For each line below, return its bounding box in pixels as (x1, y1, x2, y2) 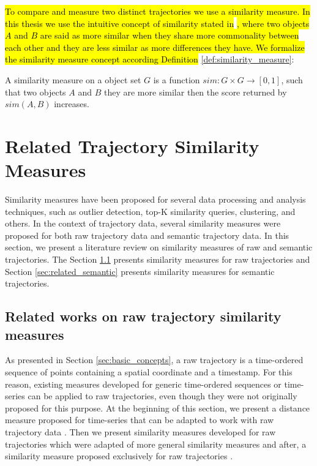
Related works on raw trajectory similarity (5, 307, 282, 326)
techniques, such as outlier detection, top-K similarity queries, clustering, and (5, 205, 296, 217)
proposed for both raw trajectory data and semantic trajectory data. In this (5, 228, 289, 241)
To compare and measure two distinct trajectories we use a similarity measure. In (5, 5, 310, 17)
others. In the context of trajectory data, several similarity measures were (5, 217, 281, 230)
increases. (54, 97, 89, 110)
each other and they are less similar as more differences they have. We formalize (5, 40, 305, 53)
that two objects (5, 85, 66, 98)
